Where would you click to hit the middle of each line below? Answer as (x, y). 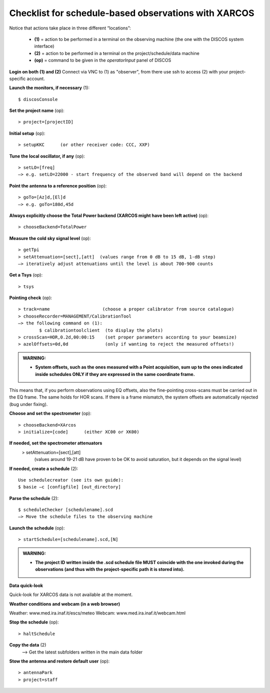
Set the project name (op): (37, 110)
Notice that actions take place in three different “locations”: (70, 28)
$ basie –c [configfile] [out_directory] (69, 487)
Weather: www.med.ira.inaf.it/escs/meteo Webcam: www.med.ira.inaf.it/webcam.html (97, 613)
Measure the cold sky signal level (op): (50, 238)
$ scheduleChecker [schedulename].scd (66, 510)
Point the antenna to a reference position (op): (58, 185)
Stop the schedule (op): (34, 622)
